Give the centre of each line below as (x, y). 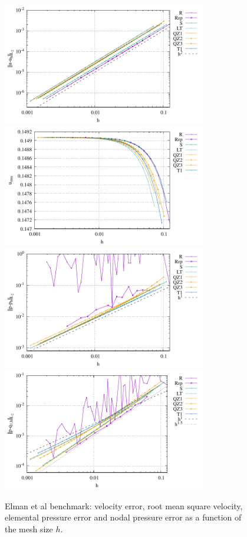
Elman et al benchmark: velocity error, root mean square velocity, (124, 505)
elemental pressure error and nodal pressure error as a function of (123, 517)
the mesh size (29, 528)
